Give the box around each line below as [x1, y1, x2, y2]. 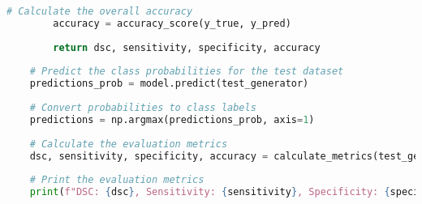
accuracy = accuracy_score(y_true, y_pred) [53, 17, 291, 29]
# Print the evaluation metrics [29, 174, 205, 186]
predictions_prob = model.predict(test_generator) [29, 78, 309, 90]
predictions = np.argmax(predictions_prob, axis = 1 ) [29, 113, 315, 125]
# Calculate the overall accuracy [6, 6, 193, 17]
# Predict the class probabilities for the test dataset [29, 66, 344, 78]
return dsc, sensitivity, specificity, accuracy [53, 41, 321, 53]
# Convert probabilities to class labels [29, 102, 256, 113]
